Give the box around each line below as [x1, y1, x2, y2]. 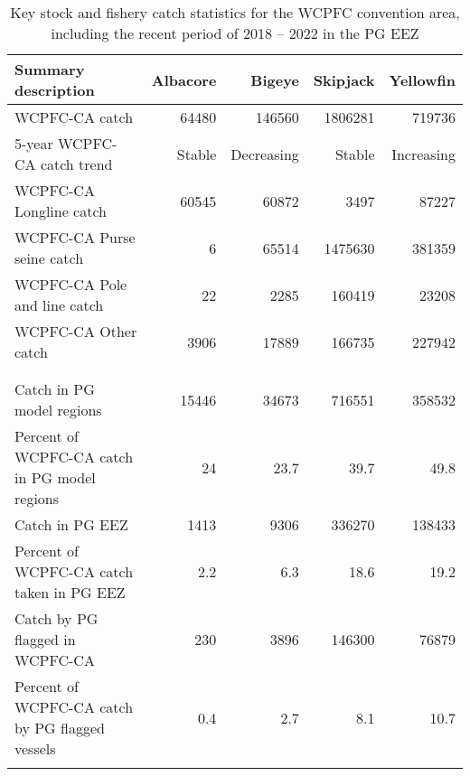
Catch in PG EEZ [14, 514, 128, 535]
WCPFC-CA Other [14, 321, 137, 341]
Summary [14, 59, 85, 79]
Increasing [391, 143, 456, 164]
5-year [14, 133, 53, 154]
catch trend [40, 154, 113, 174]
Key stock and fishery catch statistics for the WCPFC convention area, [10, 2, 460, 23]
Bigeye [250, 69, 299, 90]
